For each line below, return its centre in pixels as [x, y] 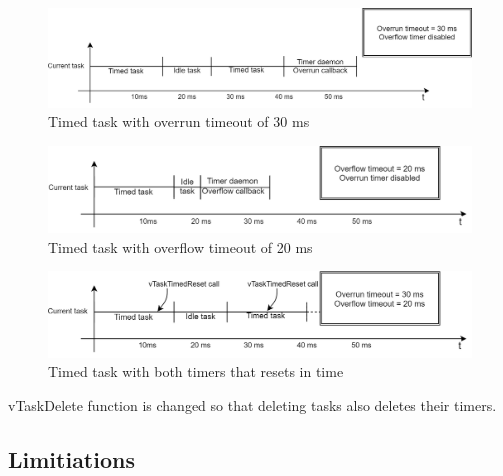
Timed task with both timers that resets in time [196, 371]
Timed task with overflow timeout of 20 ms [180, 246]
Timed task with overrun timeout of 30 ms [179, 121]
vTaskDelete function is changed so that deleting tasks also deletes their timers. [252, 404]
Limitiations [71, 458]
